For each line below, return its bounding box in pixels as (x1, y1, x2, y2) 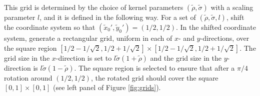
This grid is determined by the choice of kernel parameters (4, 2, 183, 12)
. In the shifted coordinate (175, 22, 256, 32)
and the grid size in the (150, 52, 222, 63)
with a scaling (210, 2, 253, 12)
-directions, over (200, 33, 249, 43)
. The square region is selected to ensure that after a (74, 62, 235, 73)
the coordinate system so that (4, 22, 95, 32)
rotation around (4, 72, 52, 83)
